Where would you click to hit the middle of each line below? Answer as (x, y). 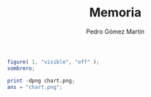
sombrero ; (21, 68)
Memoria (115, 13)
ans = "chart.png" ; (35, 87)
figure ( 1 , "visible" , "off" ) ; (53, 62)
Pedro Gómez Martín (115, 31)
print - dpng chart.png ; (41, 81)
